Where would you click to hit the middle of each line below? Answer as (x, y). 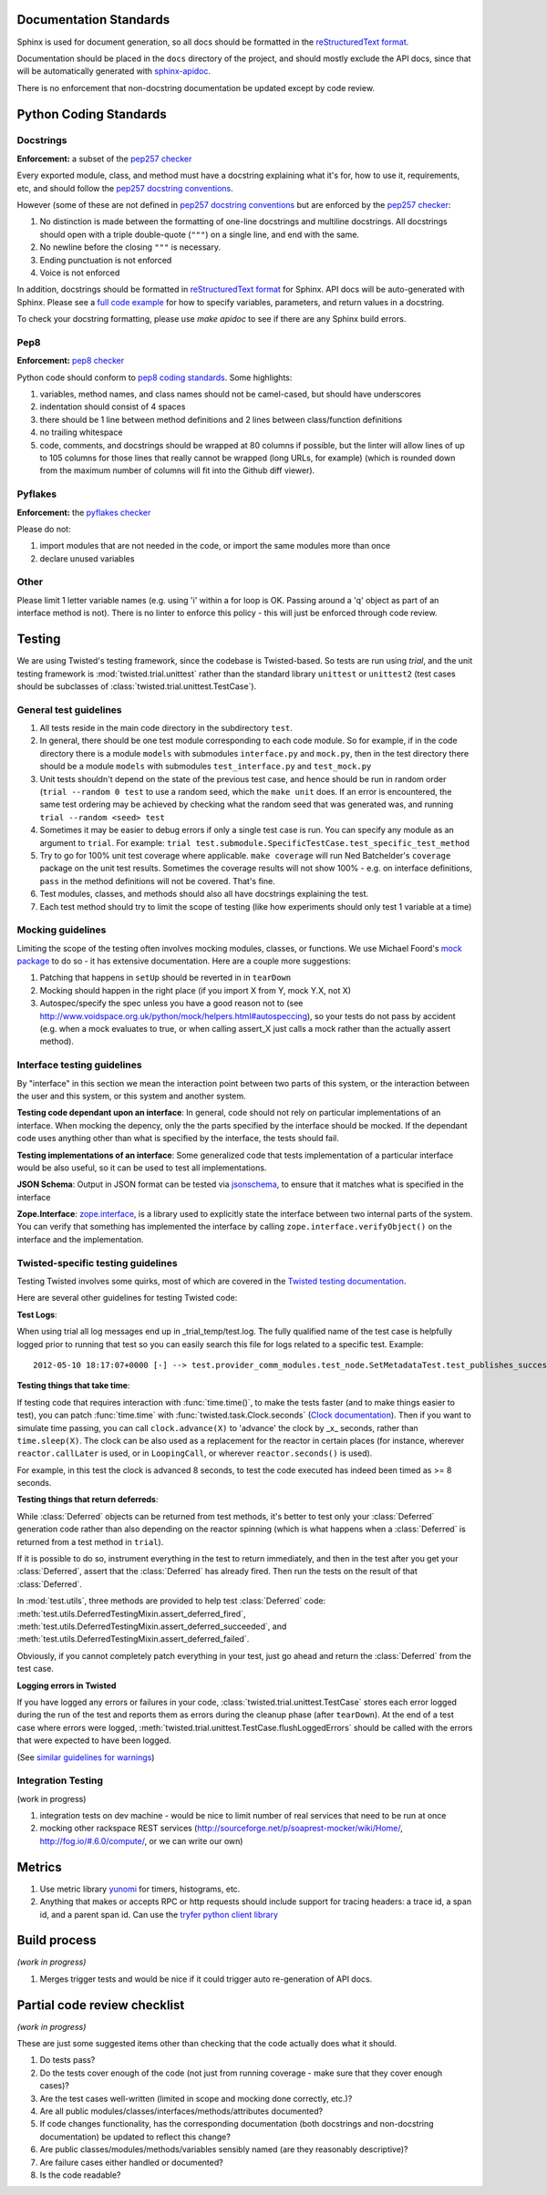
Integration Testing (60, 1780)
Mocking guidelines (62, 930)
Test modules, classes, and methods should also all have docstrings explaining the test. (204, 894)
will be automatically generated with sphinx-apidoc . (114, 71)
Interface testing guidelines (79, 1065)
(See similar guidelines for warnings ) (86, 1757)
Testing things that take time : (73, 1386)
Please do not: (44, 529)
